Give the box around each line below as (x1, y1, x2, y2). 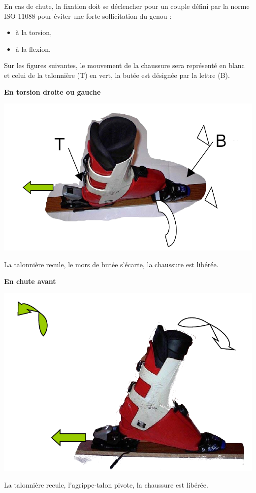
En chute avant (4, 276, 56, 286)
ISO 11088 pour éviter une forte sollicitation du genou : (4, 10, 172, 21)
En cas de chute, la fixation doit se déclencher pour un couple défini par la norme (4, 1, 250, 11)
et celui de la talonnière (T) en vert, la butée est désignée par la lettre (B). (4, 70, 230, 80)
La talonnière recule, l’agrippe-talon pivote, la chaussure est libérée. (4, 480, 208, 490)
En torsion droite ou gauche (4, 86, 101, 97)
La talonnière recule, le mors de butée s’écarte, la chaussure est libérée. (4, 259, 219, 269)
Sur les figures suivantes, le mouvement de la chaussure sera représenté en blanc (4, 60, 245, 70)
